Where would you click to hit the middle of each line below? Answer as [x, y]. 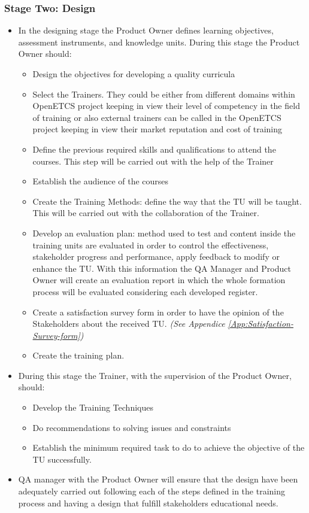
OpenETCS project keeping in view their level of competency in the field [166, 106]
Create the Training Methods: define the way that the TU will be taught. [167, 201]
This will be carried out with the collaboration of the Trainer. [146, 213]
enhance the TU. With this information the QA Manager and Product [162, 268]
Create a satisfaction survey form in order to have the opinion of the [158, 312]
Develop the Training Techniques [93, 407]
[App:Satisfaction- [260, 324]
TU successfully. [62, 459]
